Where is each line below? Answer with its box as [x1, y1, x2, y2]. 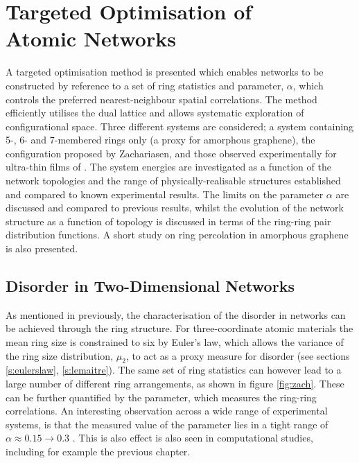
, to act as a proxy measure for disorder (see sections [125, 348, 350, 362]
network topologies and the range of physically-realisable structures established [6, 173, 341, 188]
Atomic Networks [6, 24, 176, 53]
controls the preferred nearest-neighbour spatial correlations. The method [6, 91, 317, 106]
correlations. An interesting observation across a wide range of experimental [6, 403, 328, 418]
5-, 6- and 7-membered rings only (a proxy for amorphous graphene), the [6, 132, 315, 147]
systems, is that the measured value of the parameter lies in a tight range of [6, 417, 329, 431]
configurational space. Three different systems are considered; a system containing [6, 119, 353, 133]
